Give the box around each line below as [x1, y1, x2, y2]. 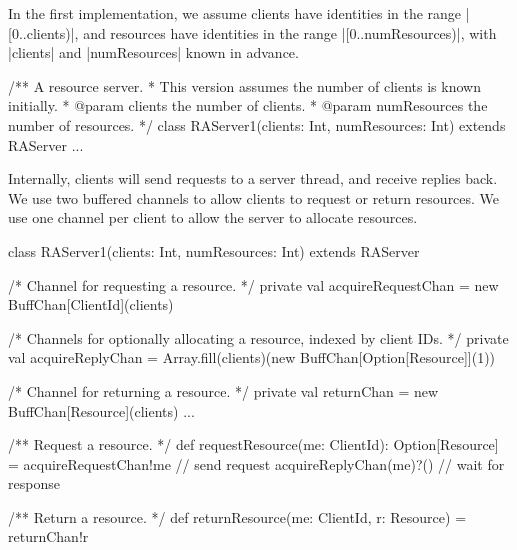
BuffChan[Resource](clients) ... [8, 400, 195, 421]
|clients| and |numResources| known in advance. [8, 42, 299, 63]
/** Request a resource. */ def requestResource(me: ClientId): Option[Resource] [8, 434, 499, 455]
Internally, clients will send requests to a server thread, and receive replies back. [8, 168, 498, 189]
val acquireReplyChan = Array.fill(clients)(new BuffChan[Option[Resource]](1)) [8, 347, 496, 368]
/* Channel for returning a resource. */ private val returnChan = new [8, 380, 439, 401]
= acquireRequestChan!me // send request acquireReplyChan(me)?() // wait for [8, 453, 505, 474]
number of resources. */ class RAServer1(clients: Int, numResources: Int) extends [8, 114, 506, 135]
